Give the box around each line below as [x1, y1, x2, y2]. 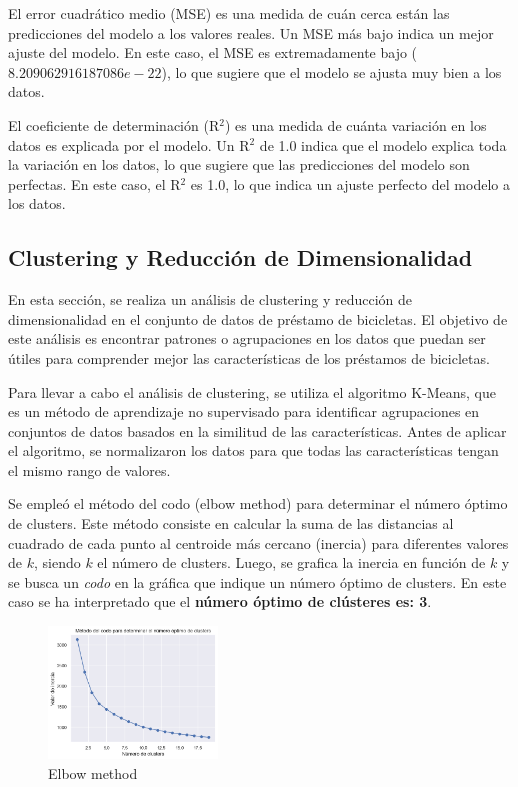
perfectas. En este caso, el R [8, 173, 181, 194]
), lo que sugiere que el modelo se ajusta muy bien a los [161, 61, 502, 82]
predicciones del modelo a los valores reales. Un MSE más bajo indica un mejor [8, 22, 494, 43]
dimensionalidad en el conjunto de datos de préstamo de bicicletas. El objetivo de [8, 308, 508, 329]
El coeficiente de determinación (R [8, 114, 220, 135]
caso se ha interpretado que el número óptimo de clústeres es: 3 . [8, 591, 432, 612]
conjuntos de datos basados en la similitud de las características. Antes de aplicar [8, 420, 507, 441]
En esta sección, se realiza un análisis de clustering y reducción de [8, 289, 413, 310]
